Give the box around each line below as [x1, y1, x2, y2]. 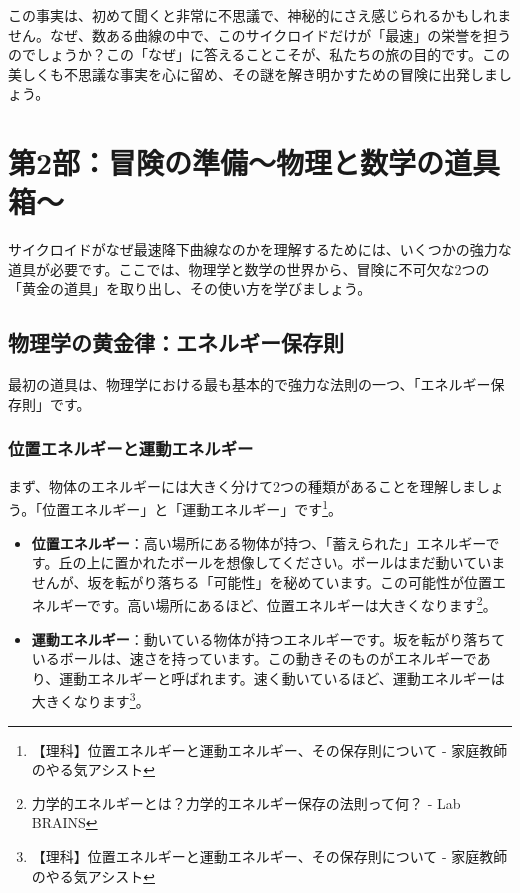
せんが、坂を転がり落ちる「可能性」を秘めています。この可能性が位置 [31, 571, 493, 592]
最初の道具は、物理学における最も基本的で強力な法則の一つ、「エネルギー [8, 374, 491, 395]
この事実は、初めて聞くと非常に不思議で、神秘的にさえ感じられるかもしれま [8, 5, 512, 25]
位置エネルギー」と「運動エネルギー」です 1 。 [42, 496, 343, 519]
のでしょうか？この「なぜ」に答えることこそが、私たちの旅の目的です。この [8, 44, 510, 65]
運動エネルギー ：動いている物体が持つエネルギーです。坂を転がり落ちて [31, 628, 506, 649]
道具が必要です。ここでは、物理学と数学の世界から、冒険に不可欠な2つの [8, 258, 490, 279]
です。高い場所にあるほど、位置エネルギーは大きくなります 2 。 [86, 592, 497, 615]
